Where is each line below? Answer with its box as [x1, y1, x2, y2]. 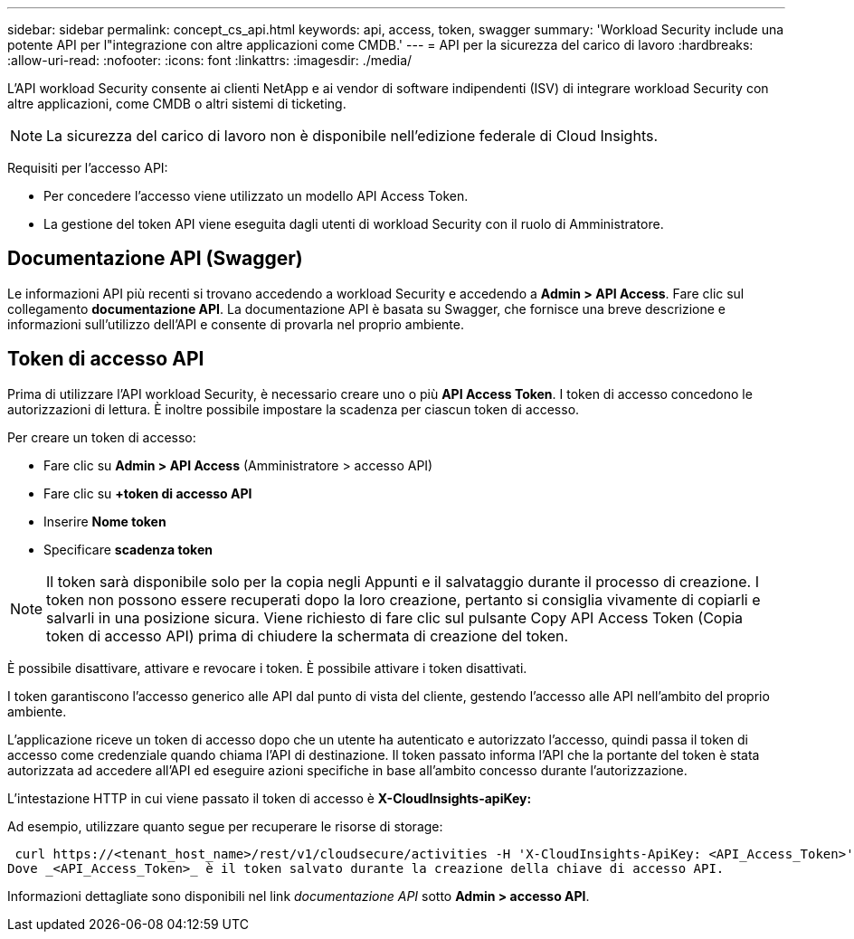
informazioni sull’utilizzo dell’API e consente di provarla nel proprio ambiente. [7, 316, 465, 332]
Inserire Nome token [43, 513, 166, 529]
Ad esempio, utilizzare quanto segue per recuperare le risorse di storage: [7, 818, 443, 834]
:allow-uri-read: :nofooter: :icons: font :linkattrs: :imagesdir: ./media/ [7, 52, 413, 68]
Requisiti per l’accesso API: [7, 160, 168, 175]
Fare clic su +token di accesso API [43, 485, 252, 501]
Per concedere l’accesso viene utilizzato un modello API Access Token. [43, 188, 469, 204]
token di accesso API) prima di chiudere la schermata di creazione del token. [46, 626, 569, 645]
